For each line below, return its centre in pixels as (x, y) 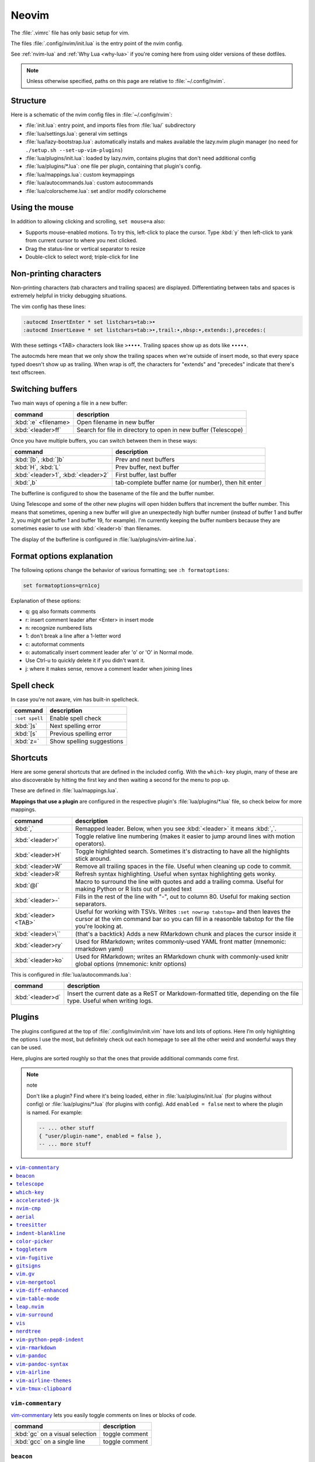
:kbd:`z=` (27, 742)
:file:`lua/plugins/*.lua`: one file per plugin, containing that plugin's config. (113, 166)
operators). (90, 843)
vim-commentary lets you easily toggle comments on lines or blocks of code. (104, 1415)
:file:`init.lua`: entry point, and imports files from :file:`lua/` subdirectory (111, 125)
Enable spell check (76, 718)
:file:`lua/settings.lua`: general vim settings (76, 133)
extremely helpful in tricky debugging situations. (69, 296)
